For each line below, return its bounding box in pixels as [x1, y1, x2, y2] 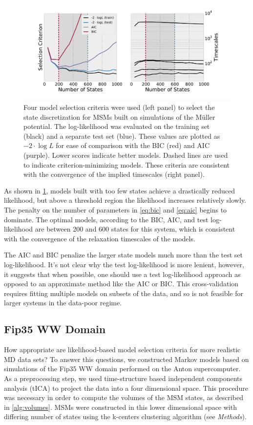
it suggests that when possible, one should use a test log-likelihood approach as [4, 269, 241, 279]
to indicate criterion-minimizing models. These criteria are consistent [23, 159, 230, 170]
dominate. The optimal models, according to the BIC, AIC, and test [4, 214, 209, 224]
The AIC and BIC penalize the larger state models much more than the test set [4, 250, 243, 260]
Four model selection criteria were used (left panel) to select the [23, 102, 215, 112]
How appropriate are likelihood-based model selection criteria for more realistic [4, 344, 241, 355]
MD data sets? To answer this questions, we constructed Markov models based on [4, 354, 249, 364]
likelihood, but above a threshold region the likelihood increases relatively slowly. [4, 195, 246, 205]
